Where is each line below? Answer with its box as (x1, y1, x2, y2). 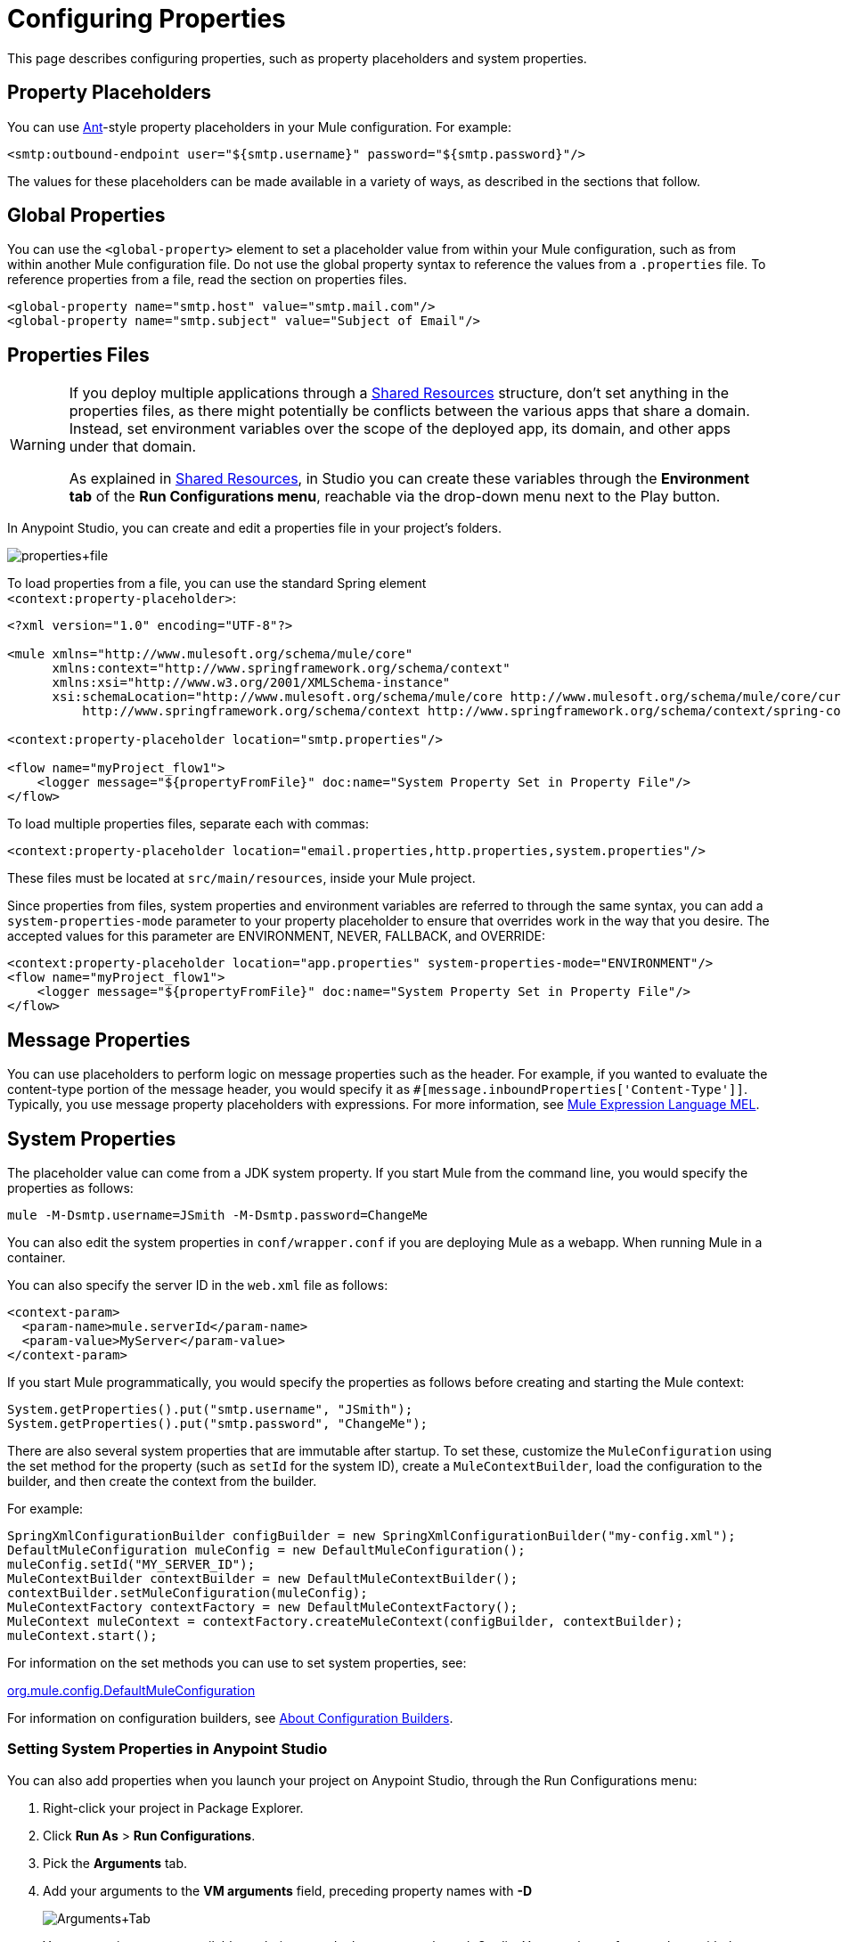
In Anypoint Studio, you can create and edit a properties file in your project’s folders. (7, 520, 502, 536)
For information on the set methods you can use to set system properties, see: (7, 1654, 467, 1670)
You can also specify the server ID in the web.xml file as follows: (7, 1277, 388, 1293)
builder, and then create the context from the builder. (7, 1473, 317, 1489)
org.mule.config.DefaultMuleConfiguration (7, 1682, 256, 1698)
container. (7, 1249, 66, 1265)
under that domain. (69, 437, 197, 456)
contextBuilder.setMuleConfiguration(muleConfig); (7, 1585, 368, 1600)
